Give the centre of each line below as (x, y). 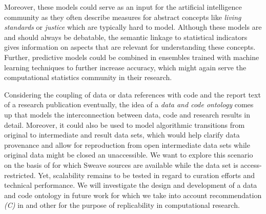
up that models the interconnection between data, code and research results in (127, 114)
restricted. (20, 175)
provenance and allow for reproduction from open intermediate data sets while (127, 144)
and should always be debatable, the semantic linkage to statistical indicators (126, 37)
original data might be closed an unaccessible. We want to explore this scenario (129, 155)
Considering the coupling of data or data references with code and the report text (132, 94)
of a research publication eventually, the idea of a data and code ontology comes (129, 104)
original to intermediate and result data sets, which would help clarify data (122, 135)
